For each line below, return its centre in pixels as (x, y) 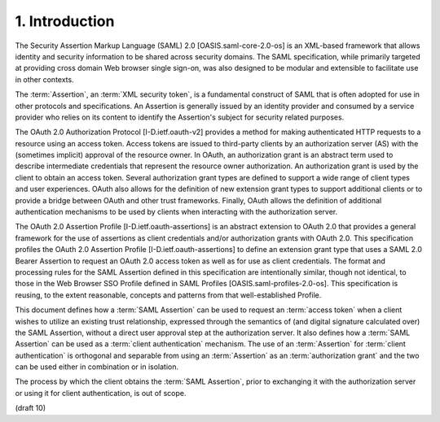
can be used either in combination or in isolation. (97, 367)
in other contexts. (44, 79)
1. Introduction (65, 21)
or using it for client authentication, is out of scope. (101, 393)
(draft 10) (31, 408)
